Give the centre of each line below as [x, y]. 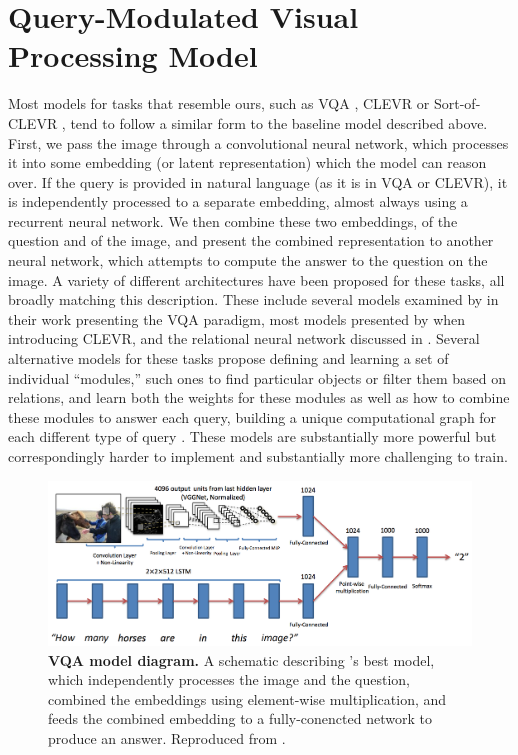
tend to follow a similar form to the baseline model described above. [279, 122]
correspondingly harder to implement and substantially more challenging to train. [258, 456]
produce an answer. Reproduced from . [167, 737]
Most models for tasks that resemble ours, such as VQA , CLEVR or [219, 103]
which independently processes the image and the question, [229, 679]
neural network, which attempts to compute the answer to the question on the [248, 260]
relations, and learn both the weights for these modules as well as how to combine [259, 397]
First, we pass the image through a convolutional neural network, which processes [258, 142]
